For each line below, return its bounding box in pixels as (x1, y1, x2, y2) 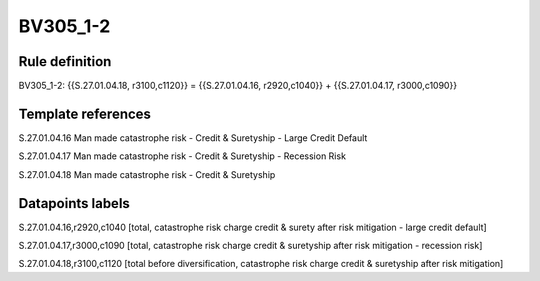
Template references (18, 105, 152, 122)
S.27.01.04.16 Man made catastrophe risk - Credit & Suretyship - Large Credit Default (18, 131, 368, 144)
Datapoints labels (18, 195, 130, 212)
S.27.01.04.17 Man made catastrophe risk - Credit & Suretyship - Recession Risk (18, 150, 347, 162)
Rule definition (18, 53, 112, 70)
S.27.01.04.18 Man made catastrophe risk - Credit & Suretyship (18, 168, 276, 180)
